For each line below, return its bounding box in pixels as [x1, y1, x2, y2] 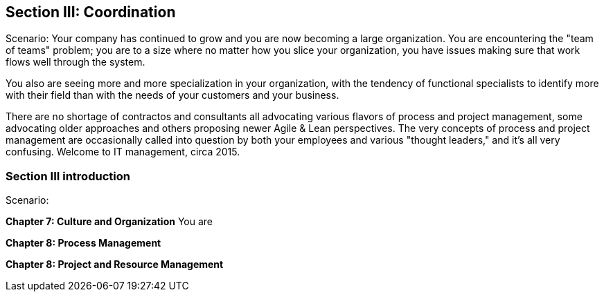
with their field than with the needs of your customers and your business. [6, 89, 339, 102]
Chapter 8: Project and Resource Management [6, 258, 224, 271]
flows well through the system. [6, 56, 145, 68]
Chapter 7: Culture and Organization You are [6, 215, 213, 228]
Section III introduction [6, 169, 130, 183]
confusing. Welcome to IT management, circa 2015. [6, 146, 240, 158]
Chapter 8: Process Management [6, 237, 161, 249]
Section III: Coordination [6, 3, 176, 21]
